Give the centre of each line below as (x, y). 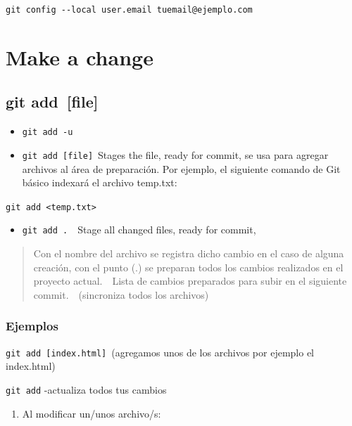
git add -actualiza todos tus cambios (86, 389)
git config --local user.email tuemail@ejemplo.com (129, 10)
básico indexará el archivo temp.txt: (100, 182)
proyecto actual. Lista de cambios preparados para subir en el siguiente (190, 281)
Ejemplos (32, 326)
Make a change (80, 57)
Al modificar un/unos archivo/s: (92, 413)
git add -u (48, 133)
